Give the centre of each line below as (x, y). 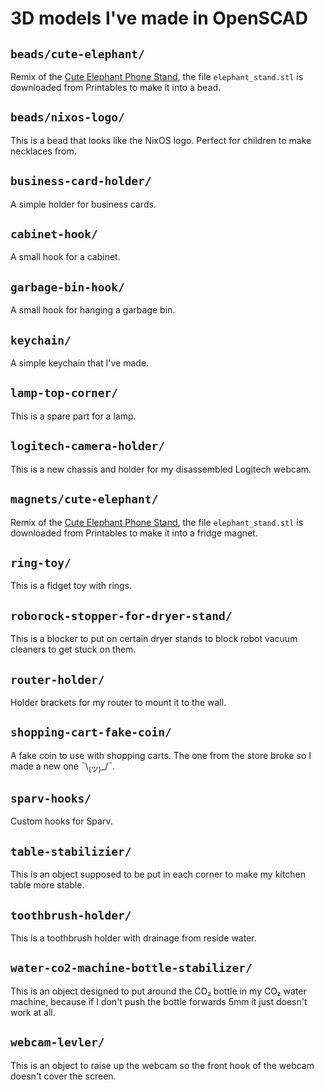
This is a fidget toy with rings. (71, 586)
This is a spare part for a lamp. (73, 416)
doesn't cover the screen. (63, 1076)
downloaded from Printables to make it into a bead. (116, 87)
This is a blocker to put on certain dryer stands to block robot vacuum (154, 639)
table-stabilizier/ (71, 851)
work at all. (33, 1012)
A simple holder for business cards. (83, 204)
